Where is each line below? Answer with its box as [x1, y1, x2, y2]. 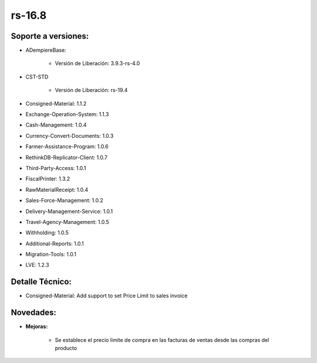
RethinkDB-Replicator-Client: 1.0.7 [25, 154, 108, 161]
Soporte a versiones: [11, 31, 89, 41]
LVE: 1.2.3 [25, 262, 49, 269]
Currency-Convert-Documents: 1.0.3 [25, 132, 114, 139]
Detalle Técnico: [11, 277, 72, 287]
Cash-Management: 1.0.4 [25, 121, 87, 128]
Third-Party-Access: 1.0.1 [25, 164, 86, 171]
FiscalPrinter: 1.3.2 [25, 175, 70, 182]
